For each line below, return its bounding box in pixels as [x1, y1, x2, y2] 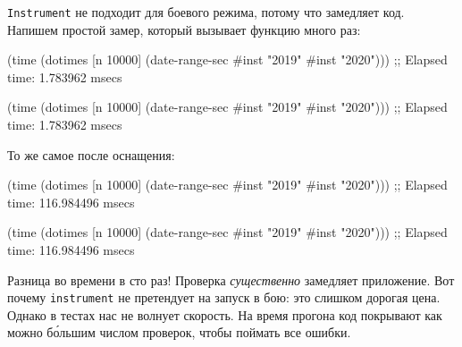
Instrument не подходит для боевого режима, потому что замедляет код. [7, 3, 405, 21]
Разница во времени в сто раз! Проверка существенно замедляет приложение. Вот [7, 270, 455, 289]
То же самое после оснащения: [7, 145, 175, 164]
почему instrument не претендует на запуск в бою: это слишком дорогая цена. [7, 288, 441, 307]
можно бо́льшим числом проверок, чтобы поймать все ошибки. [7, 323, 351, 342]
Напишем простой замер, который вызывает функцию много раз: [7, 20, 361, 38]
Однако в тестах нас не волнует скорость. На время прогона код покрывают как [7, 305, 442, 324]
